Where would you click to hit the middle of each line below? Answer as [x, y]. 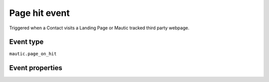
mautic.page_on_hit [33, 54]
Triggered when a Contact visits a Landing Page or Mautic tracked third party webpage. [99, 28]
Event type [26, 42]
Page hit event [39, 13]
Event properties [36, 68]
